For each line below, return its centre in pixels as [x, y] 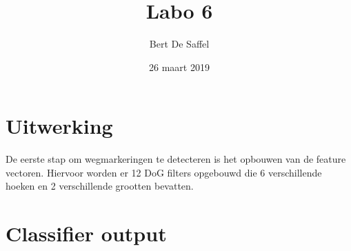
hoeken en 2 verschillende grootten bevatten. [100, 186]
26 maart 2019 [179, 67]
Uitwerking [59, 126]
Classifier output [86, 233]
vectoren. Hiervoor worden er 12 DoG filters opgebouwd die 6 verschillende [164, 172]
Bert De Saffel [179, 44]
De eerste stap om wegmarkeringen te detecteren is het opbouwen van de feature [176, 159]
